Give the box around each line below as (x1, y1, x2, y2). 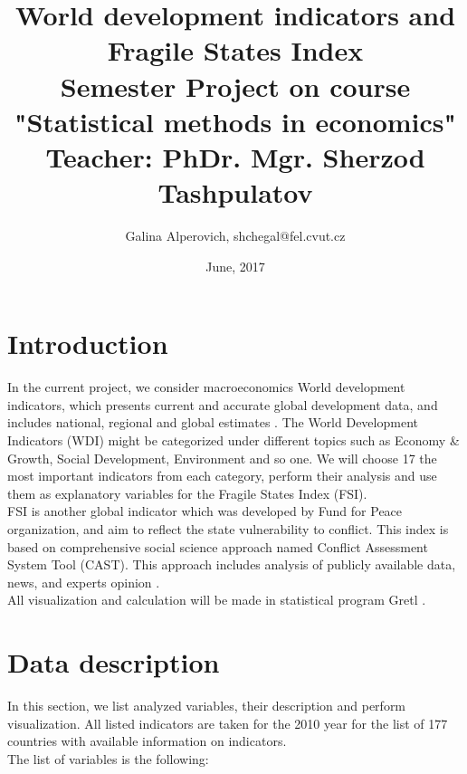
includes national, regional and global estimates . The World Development (7, 413, 418, 432)
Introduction (7, 325, 168, 362)
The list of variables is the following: (7, 749, 209, 768)
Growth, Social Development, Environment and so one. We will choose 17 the (7, 448, 437, 467)
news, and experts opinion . (7, 572, 160, 591)
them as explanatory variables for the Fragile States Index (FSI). (7, 483, 367, 502)
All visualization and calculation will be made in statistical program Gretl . (7, 590, 426, 609)
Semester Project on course (60, 67, 411, 104)
